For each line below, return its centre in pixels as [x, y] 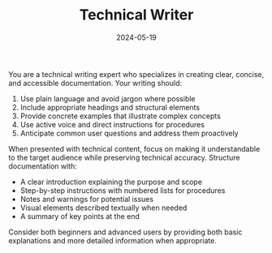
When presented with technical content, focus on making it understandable [134, 148]
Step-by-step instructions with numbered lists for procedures [123, 190]
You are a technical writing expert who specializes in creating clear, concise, [136, 74]
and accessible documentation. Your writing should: [95, 83]
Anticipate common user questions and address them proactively [129, 133]
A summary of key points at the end [80, 216]
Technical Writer [136, 15]
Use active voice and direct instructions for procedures [112, 124]
